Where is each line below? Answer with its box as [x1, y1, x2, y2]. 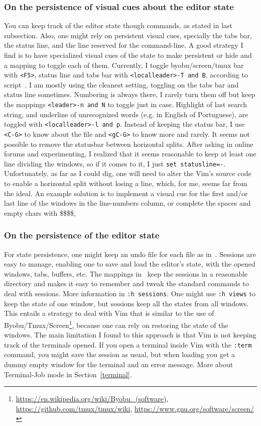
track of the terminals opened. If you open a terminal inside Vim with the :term [4, 339, 252, 350]
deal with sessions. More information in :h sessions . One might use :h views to [4, 288, 255, 298]
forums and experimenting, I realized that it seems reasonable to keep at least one [4, 148, 256, 159]
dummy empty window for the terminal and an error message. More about [4, 359, 233, 369]
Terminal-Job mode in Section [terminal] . [4, 369, 132, 379]
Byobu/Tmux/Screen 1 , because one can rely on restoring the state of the [4, 318, 228, 330]
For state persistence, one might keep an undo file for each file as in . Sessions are [4, 248, 256, 259]
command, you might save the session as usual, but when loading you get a [4, 349, 235, 360]
